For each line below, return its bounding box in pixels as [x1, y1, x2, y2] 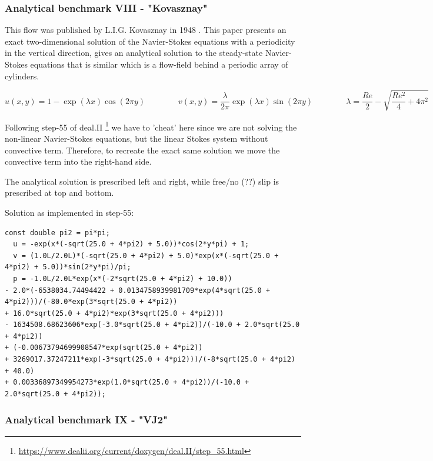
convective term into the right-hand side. [5, 155, 152, 168]
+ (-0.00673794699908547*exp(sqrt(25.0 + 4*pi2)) [5, 343, 203, 352]
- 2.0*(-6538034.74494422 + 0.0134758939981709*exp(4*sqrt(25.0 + [5, 286, 271, 295]
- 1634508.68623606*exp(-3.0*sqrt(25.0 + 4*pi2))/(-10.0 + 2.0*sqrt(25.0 [5, 320, 300, 329]
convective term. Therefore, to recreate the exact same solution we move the [5, 143, 280, 156]
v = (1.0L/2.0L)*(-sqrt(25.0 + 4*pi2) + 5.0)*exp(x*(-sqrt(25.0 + [13, 251, 279, 260]
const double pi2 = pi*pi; [5, 228, 110, 237]
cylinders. [5, 69, 39, 82]
